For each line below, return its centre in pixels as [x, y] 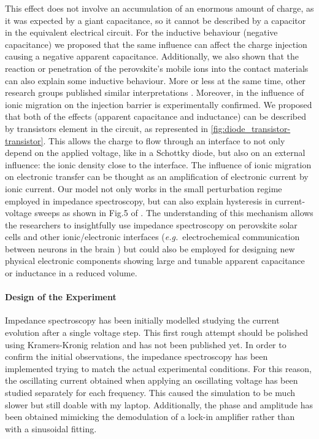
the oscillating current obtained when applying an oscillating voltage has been [152, 380]
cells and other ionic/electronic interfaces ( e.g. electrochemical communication [152, 237]
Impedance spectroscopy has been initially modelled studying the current [142, 320]
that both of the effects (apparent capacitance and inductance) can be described [156, 116]
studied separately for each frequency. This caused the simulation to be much [150, 393]
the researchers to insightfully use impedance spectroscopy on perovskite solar [151, 224]
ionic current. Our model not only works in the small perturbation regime [144, 188]
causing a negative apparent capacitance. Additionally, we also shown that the [152, 56]
